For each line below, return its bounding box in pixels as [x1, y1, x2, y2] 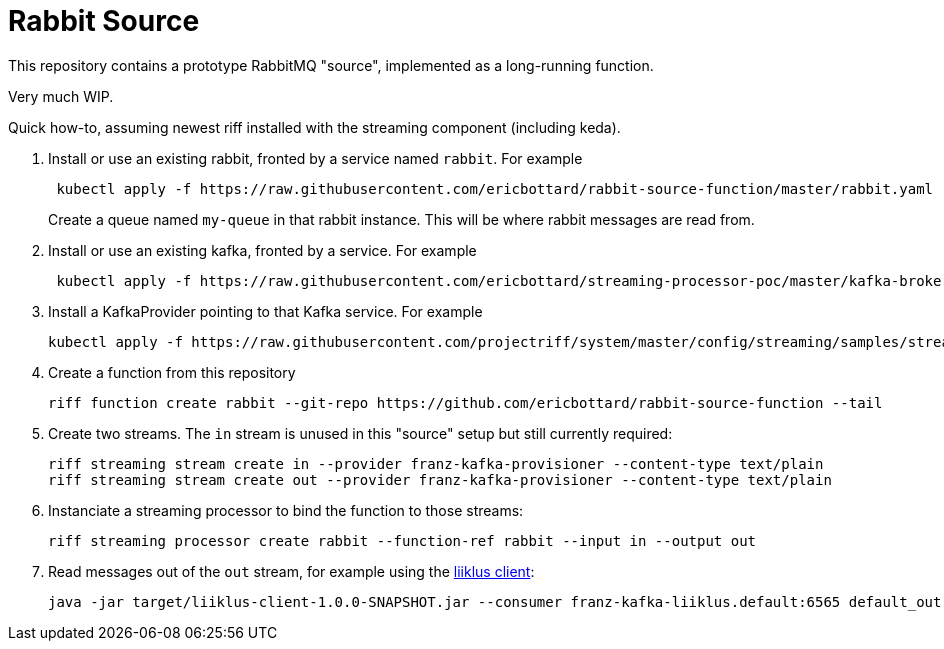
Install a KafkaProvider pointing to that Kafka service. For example [48, 302, 483, 320]
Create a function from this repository [48, 363, 296, 381]
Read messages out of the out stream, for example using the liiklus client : [48, 562, 535, 580]
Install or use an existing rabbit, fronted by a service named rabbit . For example [48, 149, 583, 167]
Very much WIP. [8, 87, 114, 105]
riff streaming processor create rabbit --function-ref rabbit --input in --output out [48, 532, 757, 549]
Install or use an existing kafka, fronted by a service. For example [48, 241, 477, 259]
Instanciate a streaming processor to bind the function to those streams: [48, 501, 524, 519]
